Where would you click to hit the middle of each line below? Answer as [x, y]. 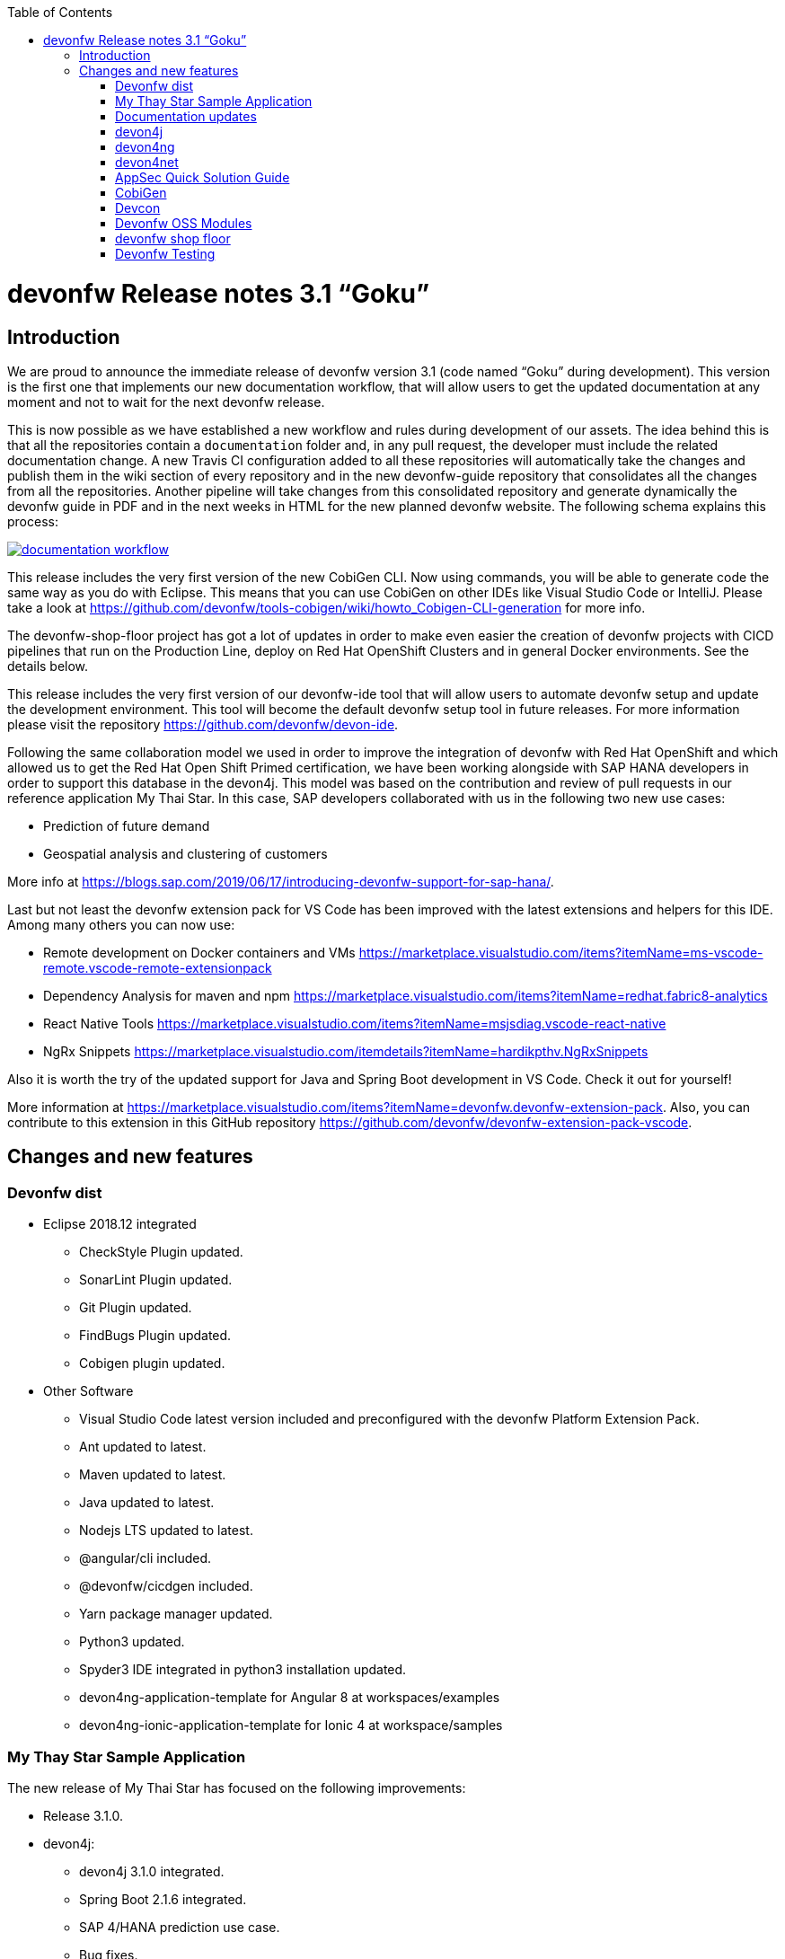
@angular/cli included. [145, 1558]
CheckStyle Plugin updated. [161, 1252]
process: [33, 521]
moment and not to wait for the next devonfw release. [166, 402]
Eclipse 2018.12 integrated [120, 1224]
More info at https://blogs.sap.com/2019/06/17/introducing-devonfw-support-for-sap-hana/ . [281, 881]
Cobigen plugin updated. [152, 1363]
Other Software [88, 1391]
